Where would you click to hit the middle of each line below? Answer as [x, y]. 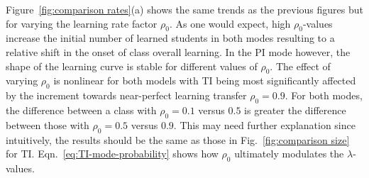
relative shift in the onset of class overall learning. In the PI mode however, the [178, 51]
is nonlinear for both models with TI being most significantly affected [205, 80]
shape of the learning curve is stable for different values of [132, 66]
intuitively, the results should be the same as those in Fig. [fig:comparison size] [178, 139]
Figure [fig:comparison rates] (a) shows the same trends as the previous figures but [184, 9]
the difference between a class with [81, 110]
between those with [48, 124]
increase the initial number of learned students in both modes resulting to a [170, 38]
